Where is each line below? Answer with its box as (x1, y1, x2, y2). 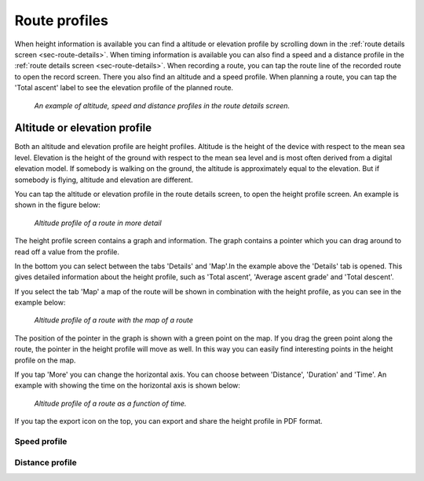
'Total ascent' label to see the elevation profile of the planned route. (14, 83, 234, 93)
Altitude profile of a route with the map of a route (34, 315, 194, 325)
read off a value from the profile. (14, 247, 120, 257)
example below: (14, 298, 66, 308)
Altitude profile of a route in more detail (34, 218, 162, 228)
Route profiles (14, 12, 109, 29)
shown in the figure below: (14, 200, 101, 210)
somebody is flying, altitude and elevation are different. (14, 175, 193, 184)
